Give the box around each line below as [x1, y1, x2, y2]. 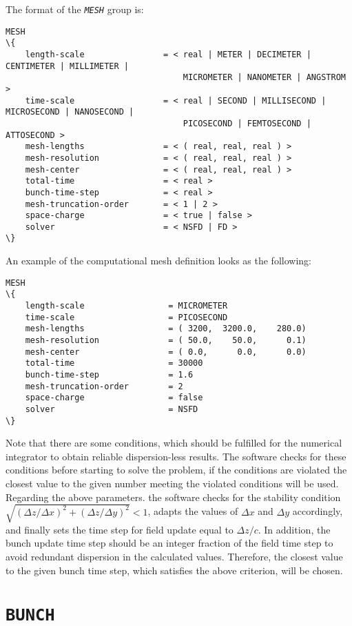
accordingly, [292, 504, 343, 518]
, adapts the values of [147, 504, 238, 518]
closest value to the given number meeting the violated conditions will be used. [6, 476, 339, 491]
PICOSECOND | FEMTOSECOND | [183, 118, 311, 128]
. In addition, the [258, 522, 331, 536]
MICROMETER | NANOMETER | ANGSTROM [183, 72, 346, 83]
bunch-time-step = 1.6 [25, 369, 194, 380]
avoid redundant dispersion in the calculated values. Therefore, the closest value [6, 549, 343, 563]
